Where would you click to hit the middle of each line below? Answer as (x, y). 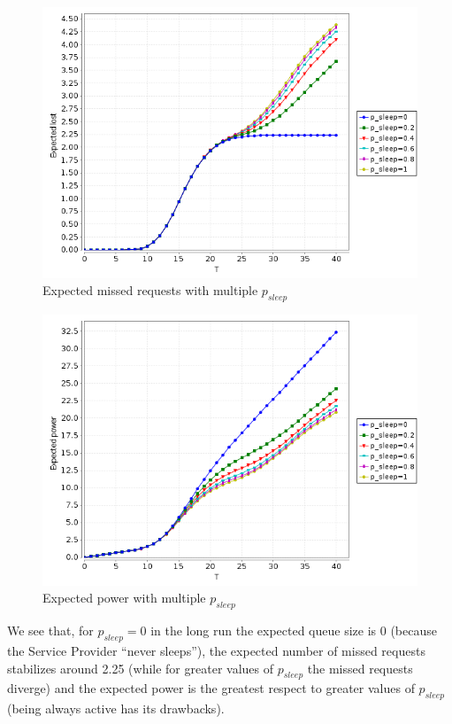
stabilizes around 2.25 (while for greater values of (140, 668)
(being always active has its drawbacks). (116, 708)
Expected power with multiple (124, 598)
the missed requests (360, 668)
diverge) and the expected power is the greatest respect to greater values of (211, 688)
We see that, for (50, 631)
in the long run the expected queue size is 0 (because (294, 631)
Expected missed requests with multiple (150, 290)
